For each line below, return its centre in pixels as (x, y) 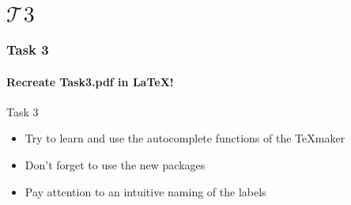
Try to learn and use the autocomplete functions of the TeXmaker (185, 138)
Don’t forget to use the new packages (115, 165)
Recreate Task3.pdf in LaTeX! (90, 81)
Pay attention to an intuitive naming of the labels (145, 191)
